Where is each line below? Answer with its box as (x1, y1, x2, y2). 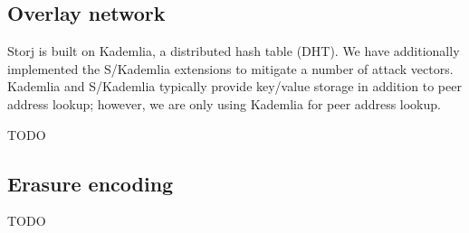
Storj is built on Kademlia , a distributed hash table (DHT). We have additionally (7, 42, 460, 61)
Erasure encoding (7, 169, 174, 197)
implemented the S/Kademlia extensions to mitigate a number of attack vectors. (7, 59, 454, 78)
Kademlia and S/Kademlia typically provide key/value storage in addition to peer (7, 77, 462, 96)
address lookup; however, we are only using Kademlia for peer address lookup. (7, 94, 441, 113)
